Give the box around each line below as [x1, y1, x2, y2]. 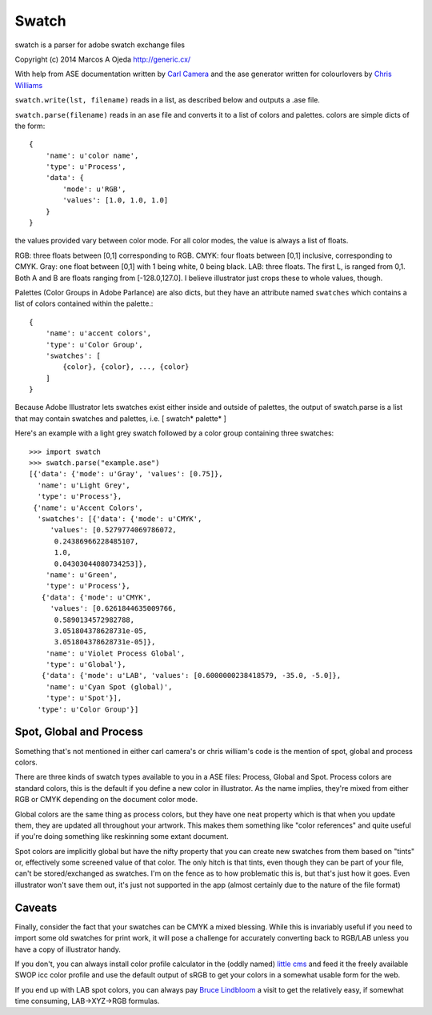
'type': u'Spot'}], [45, 693, 122, 703]
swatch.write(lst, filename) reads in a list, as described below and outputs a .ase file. [14, 95, 320, 105]
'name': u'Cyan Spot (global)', [45, 682, 173, 692]
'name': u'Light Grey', [37, 480, 131, 490]
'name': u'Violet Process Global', [45, 648, 186, 658]
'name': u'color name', [45, 150, 139, 160]
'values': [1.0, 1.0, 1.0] [62, 196, 169, 205]
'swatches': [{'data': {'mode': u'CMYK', [37, 515, 202, 524]
